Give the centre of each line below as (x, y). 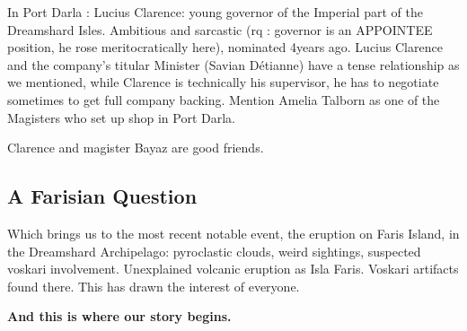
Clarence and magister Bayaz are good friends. (136, 148)
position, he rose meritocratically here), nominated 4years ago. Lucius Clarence (225, 47)
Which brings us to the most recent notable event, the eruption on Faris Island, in (233, 233)
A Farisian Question (102, 196)
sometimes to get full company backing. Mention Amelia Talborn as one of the (224, 99)
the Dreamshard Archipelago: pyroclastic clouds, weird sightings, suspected (214, 251)
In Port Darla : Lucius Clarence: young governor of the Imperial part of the (215, 12)
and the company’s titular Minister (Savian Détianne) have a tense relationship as (233, 64)
